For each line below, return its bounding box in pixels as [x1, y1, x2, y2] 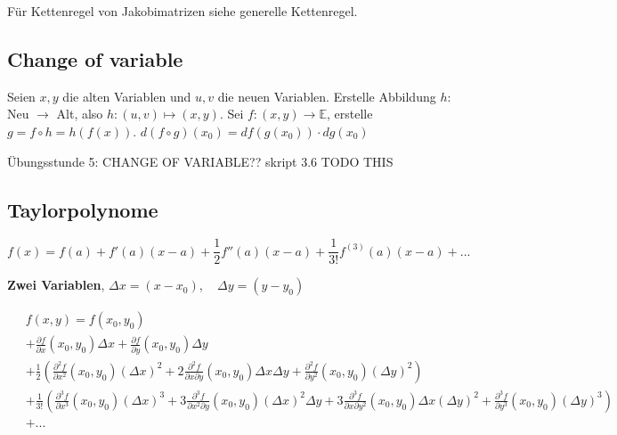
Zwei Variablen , [7, 275, 105, 294]
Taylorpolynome [7, 195, 158, 223]
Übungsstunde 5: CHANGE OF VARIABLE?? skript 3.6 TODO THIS [7, 152, 394, 170]
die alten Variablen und [62, 86, 191, 105]
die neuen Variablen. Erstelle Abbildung [217, 86, 436, 105]
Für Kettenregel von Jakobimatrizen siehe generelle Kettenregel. [7, 2, 358, 20]
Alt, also [56, 104, 103, 123]
